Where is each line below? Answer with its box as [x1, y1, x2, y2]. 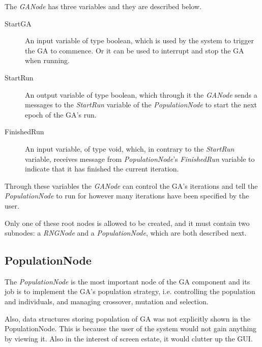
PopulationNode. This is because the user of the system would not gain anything [5, 323, 256, 334]
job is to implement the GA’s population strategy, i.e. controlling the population [5, 286, 255, 297]
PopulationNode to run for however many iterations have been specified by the [5, 190, 249, 201]
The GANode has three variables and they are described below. [5, 1, 201, 11]
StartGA [5, 18, 32, 28]
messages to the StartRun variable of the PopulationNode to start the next [25, 99, 257, 110]
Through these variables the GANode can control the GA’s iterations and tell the [5, 180, 258, 191]
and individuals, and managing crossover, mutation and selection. [5, 296, 209, 307]
